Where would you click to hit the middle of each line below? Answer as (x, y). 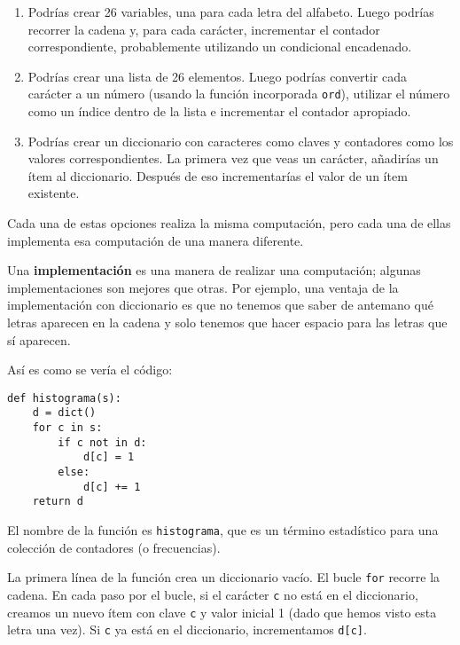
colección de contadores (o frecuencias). (114, 547)
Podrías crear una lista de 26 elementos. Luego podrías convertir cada (217, 76)
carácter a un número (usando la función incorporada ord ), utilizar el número (239, 94)
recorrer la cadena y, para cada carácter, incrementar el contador (204, 29)
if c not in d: (102, 442)
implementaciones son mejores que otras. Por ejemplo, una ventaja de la (203, 287)
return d (58, 502)
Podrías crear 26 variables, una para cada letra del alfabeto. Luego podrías (231, 12)
